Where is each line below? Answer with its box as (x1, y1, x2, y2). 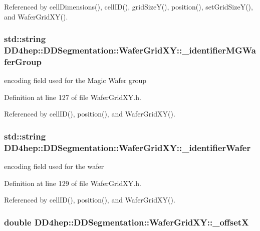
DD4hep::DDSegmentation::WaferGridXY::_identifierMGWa (4, 44, 256, 56)
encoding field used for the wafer (4, 161, 104, 171)
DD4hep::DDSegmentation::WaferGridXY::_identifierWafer (4, 141, 251, 153)
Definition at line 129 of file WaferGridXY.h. (4, 177, 141, 188)
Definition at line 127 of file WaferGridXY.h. (4, 91, 141, 102)
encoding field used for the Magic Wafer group (4, 75, 147, 85)
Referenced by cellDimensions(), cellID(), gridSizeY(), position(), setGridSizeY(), (4, 1, 253, 11)
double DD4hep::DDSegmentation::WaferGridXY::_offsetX (4, 215, 249, 228)
